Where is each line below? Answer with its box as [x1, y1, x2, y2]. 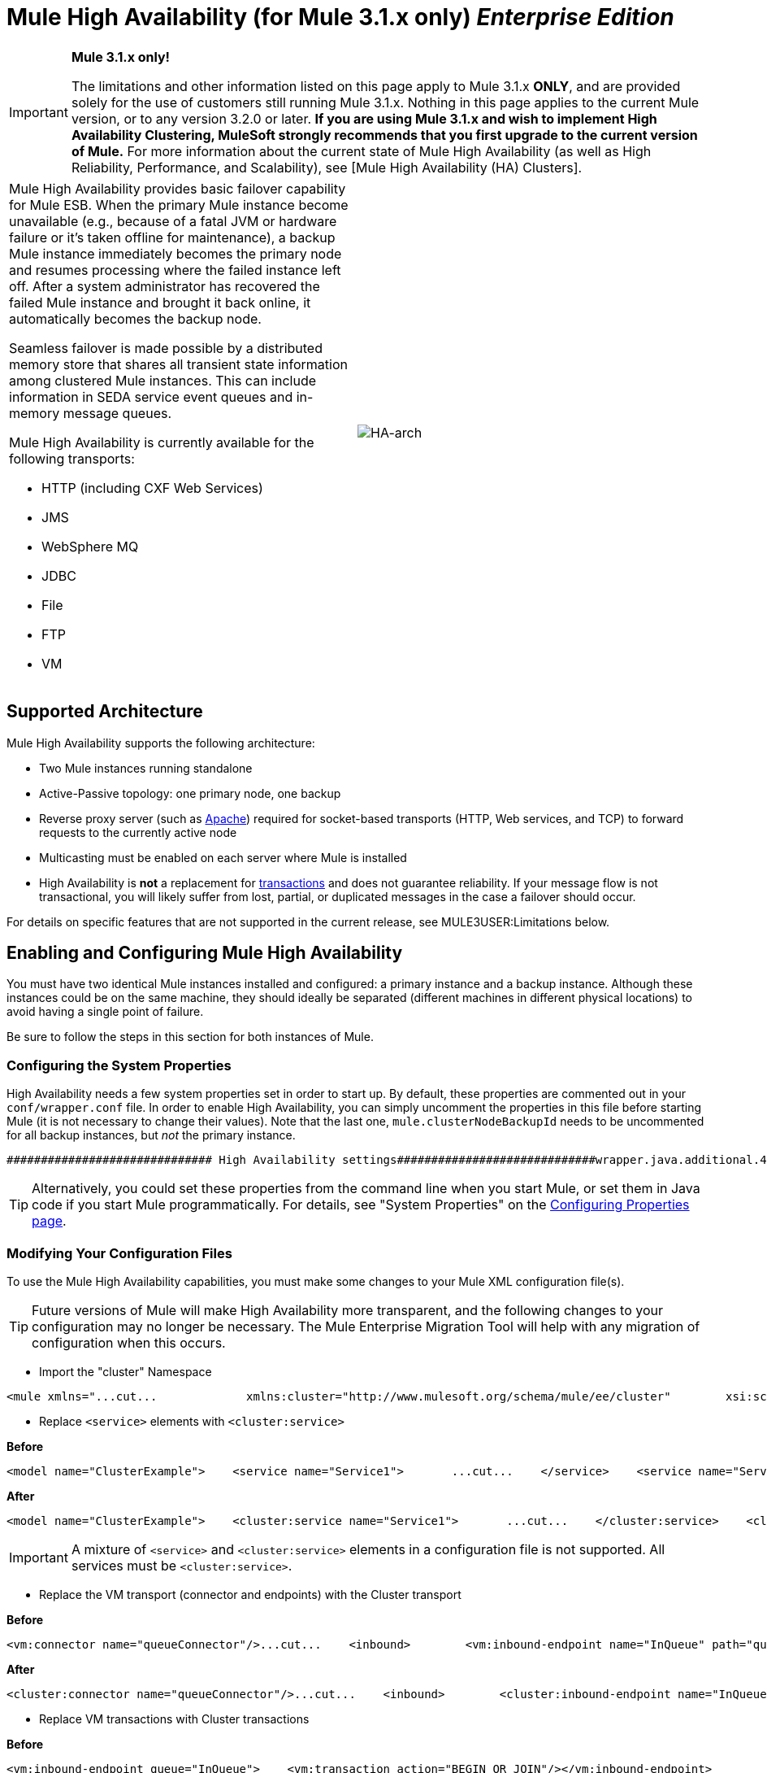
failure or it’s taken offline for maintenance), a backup [9, 229, 336, 246]
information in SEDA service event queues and [9, 388, 293, 405]
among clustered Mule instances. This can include [9, 372, 317, 389]
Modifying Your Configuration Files [6, 1244, 232, 1261]
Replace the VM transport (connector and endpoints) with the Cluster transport [39, 1587, 461, 1601]
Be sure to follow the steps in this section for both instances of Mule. [6, 1030, 374, 1044]
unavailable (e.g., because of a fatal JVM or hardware [9, 212, 337, 229]
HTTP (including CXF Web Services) [41, 479, 263, 496]
